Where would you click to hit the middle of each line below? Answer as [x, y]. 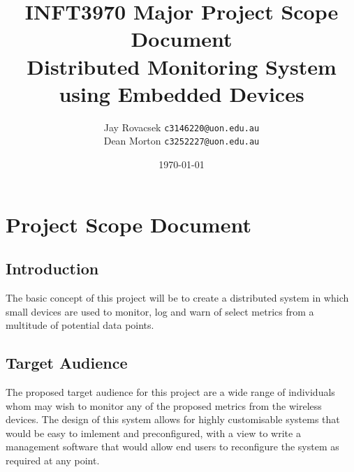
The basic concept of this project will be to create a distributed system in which [177, 297]
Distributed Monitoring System [182, 66]
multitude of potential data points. [80, 325]
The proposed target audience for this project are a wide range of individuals [170, 391]
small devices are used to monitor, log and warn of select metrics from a [160, 311]
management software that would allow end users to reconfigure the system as [172, 447]
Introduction [52, 268]
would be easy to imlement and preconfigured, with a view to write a [153, 433]
